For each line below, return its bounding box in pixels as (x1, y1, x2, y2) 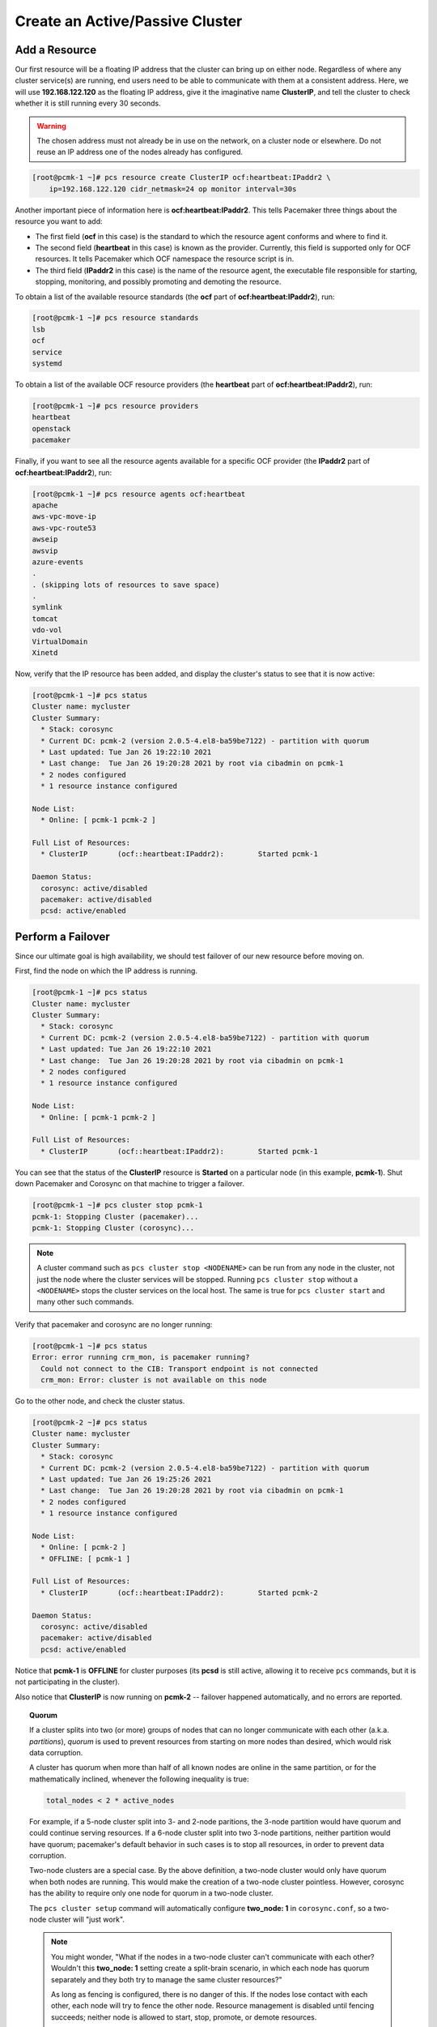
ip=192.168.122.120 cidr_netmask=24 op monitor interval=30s (49, 184, 297, 194)
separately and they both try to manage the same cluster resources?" (51, 1974, 282, 1984)
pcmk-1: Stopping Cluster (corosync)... (32, 1223, 194, 1232)
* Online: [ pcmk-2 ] (40, 1543, 127, 1552)
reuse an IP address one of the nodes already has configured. (36, 147, 243, 157)
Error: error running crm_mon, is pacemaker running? (32, 1352, 250, 1362)
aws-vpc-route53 (32, 523, 97, 533)
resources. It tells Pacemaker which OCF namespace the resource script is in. (35, 254, 295, 264)
